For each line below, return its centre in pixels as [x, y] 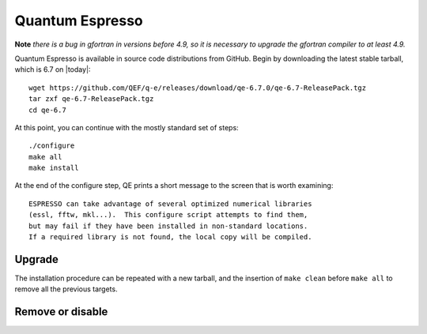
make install [54, 168]
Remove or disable [61, 312]
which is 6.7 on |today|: [53, 69]
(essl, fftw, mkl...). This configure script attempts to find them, [168, 215]
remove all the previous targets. [66, 289]
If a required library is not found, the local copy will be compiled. [170, 237]
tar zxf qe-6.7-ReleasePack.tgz [91, 99]
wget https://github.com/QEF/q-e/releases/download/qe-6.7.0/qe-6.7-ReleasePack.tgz [198, 88]
